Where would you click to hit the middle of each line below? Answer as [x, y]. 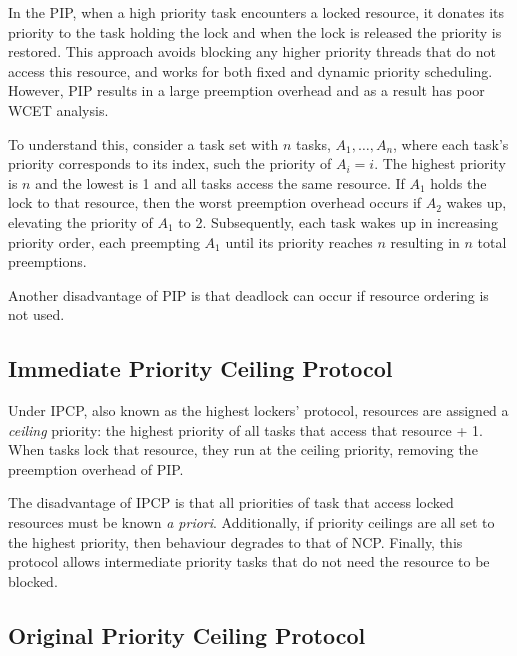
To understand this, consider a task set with [143, 143]
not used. [36, 314]
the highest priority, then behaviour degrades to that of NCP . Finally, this [235, 541]
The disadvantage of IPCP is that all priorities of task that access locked [231, 502]
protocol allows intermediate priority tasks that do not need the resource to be [249, 561]
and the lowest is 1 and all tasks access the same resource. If [220, 182]
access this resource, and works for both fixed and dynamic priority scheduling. [250, 70]
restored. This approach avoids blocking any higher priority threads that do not [252, 51]
